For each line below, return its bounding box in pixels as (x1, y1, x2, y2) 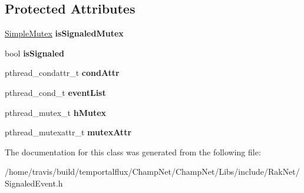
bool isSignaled (5, 46, 64, 59)
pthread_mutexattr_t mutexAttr (5, 126, 132, 138)
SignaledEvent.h (5, 177, 63, 189)
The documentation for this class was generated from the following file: (5, 145, 261, 158)
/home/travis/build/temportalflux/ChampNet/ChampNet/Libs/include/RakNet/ (5, 165, 300, 178)
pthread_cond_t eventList (5, 86, 106, 98)
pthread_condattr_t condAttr (5, 66, 120, 79)
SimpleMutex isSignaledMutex (5, 27, 124, 39)
